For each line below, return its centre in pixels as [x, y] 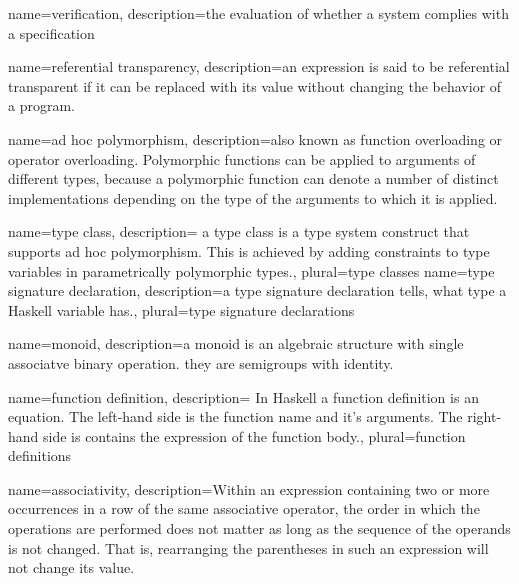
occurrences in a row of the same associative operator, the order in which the [244, 508]
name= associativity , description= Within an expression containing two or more [249, 488]
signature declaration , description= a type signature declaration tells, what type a [257, 290]
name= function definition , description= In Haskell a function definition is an [243, 396]
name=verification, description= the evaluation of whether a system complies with [258, 13]
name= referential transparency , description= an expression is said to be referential [259, 66]
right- [484, 416]
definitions [40, 455]
